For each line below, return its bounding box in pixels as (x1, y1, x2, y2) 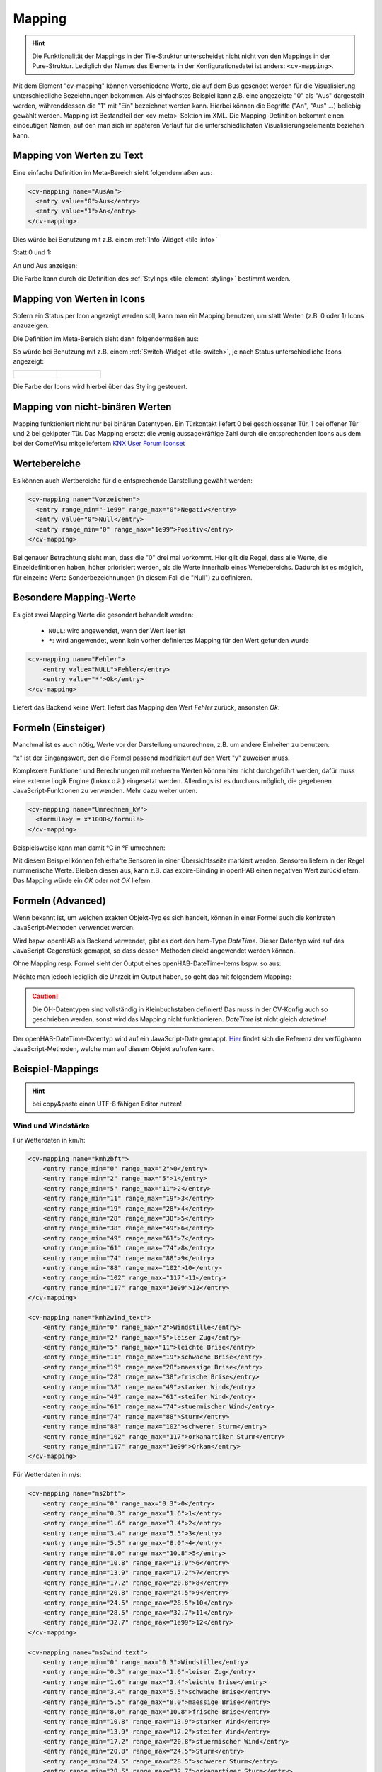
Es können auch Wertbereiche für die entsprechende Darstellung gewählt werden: (13, 476, 253, 485)
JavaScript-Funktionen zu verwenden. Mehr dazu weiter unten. (13, 786, 197, 795)
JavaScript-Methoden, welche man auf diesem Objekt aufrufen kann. (13, 1044, 215, 1053)
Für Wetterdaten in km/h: (13, 1135, 86, 1144)
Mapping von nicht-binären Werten (13, 400, 172, 413)
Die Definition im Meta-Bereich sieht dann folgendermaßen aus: (13, 334, 199, 343)
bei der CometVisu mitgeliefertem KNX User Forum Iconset (13, 439, 185, 448)
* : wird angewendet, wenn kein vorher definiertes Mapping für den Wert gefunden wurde (48, 637, 309, 645)
